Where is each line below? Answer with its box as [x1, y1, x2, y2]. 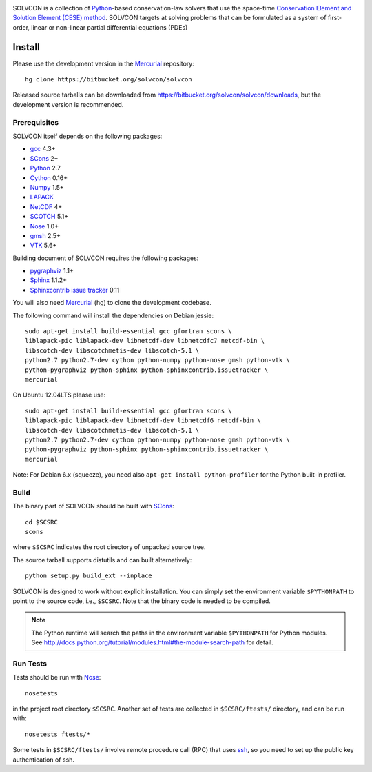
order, [12, 23, 30, 31]
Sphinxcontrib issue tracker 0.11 [30, 286, 120, 294]
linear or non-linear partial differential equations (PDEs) [31, 23, 188, 31]
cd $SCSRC [25, 518, 58, 526]
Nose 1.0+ [30, 221, 59, 230]
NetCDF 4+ [30, 202, 63, 210]
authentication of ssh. [12, 755, 75, 764]
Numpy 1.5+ [30, 183, 65, 191]
